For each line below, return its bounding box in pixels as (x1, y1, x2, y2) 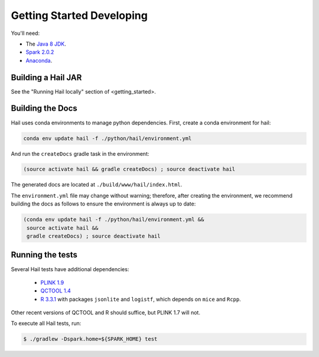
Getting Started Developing (11, 9, 148, 22)
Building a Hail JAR (11, 72, 82, 82)
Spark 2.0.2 (25, 49, 54, 56)
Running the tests (11, 250, 78, 260)
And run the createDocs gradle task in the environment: (11, 150, 149, 157)
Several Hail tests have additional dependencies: (11, 265, 129, 272)
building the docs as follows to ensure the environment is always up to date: (11, 200, 196, 207)
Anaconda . (25, 57, 53, 64)
